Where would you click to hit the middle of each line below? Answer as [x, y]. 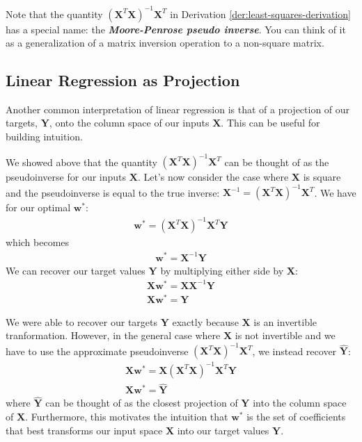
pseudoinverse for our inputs [66, 177]
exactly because [205, 321]
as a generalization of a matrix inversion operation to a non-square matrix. [165, 43]
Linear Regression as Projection [123, 80]
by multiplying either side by [222, 270]
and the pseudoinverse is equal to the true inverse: [113, 192]
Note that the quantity [54, 14]
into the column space [300, 403]
